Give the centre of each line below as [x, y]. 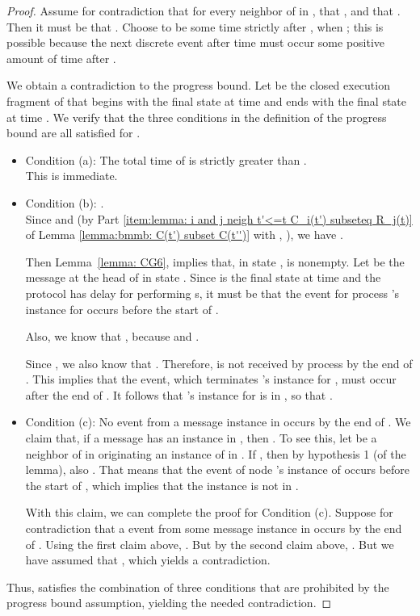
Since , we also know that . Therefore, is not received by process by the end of [219, 363]
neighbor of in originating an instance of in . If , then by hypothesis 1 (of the [216, 453]
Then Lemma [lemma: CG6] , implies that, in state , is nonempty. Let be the [215, 261]
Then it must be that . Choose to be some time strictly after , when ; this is [195, 26]
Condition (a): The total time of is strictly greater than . [166, 159]
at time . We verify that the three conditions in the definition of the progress [197, 117]
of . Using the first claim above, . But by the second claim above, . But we [210, 544]
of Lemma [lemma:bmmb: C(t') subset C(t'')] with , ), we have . [184, 235]
